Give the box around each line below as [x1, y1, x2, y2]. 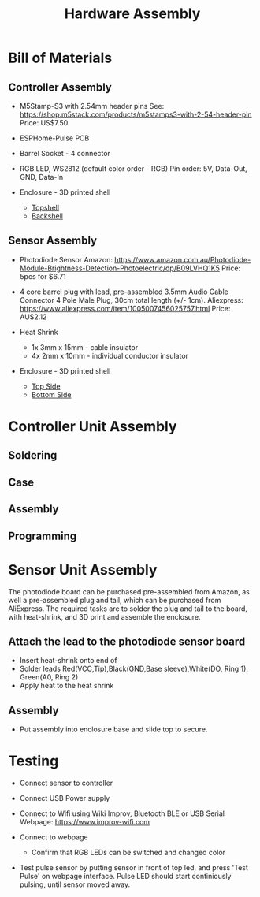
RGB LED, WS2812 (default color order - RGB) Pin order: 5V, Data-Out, [19, 164, 248, 173]
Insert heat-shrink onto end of [19, 656, 117, 665]
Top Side [31, 382, 61, 391]
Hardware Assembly [64, 5, 201, 23]
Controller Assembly [8, 80, 112, 94]
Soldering [8, 448, 58, 462]
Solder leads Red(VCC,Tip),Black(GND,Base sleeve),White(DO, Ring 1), [19, 664, 248, 674]
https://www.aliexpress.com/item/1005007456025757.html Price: [19, 303, 231, 313]
